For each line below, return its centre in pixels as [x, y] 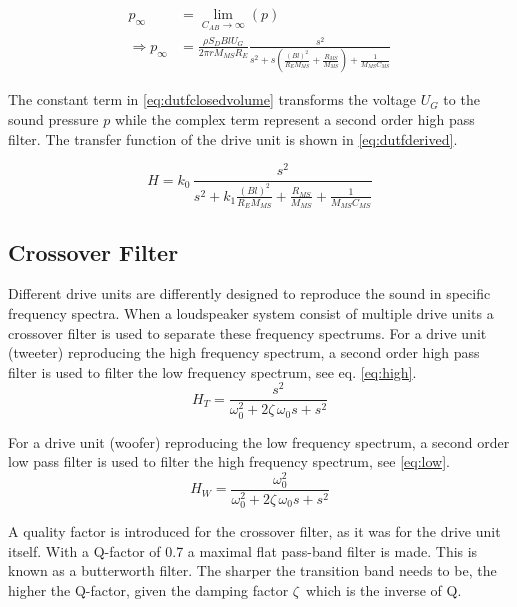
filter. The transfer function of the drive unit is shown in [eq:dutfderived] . [233, 138]
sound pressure [53, 118]
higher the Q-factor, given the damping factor [148, 589]
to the [461, 99]
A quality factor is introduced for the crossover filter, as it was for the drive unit [254, 531]
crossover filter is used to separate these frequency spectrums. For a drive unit [247, 332]
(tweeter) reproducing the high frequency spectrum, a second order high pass [244, 352]
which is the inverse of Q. [383, 589]
